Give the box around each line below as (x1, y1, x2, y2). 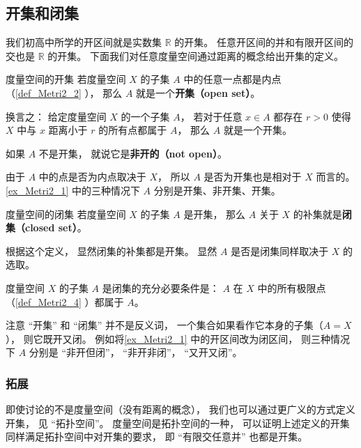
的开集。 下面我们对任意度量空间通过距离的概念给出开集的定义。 (47, 48, 344, 63)
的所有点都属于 (98, 123, 167, 137)
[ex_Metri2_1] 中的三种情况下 (6, 183, 140, 197)
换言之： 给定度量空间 (6, 109, 107, 123)
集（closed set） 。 (6, 220, 87, 235)
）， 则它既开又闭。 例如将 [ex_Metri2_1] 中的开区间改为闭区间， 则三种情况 (6, 331, 350, 346)
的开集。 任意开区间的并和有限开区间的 (174, 35, 353, 49)
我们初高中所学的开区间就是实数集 (6, 35, 162, 49)
